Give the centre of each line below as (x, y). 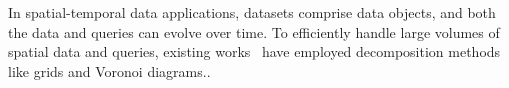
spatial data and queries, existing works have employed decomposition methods (254, 51)
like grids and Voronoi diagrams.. (109, 70)
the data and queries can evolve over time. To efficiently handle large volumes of (254, 31)
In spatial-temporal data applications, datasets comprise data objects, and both (252, 12)
